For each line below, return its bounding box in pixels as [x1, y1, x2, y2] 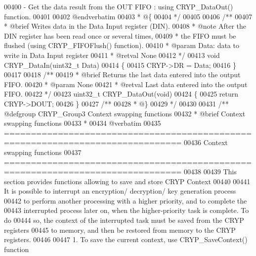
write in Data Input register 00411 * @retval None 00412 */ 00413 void [4, 50, 220, 60]
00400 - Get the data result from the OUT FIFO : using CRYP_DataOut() [4, 1, 233, 11]
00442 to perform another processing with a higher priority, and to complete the [4, 195, 247, 205]
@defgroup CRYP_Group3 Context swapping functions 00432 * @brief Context [4, 108, 246, 118]
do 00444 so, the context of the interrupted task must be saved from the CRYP [4, 215, 244, 225]
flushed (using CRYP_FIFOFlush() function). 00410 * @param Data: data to [4, 40, 239, 51]
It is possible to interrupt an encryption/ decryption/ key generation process [4, 186, 236, 196]
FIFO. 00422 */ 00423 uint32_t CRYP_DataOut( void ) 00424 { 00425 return [4, 89, 239, 99]
